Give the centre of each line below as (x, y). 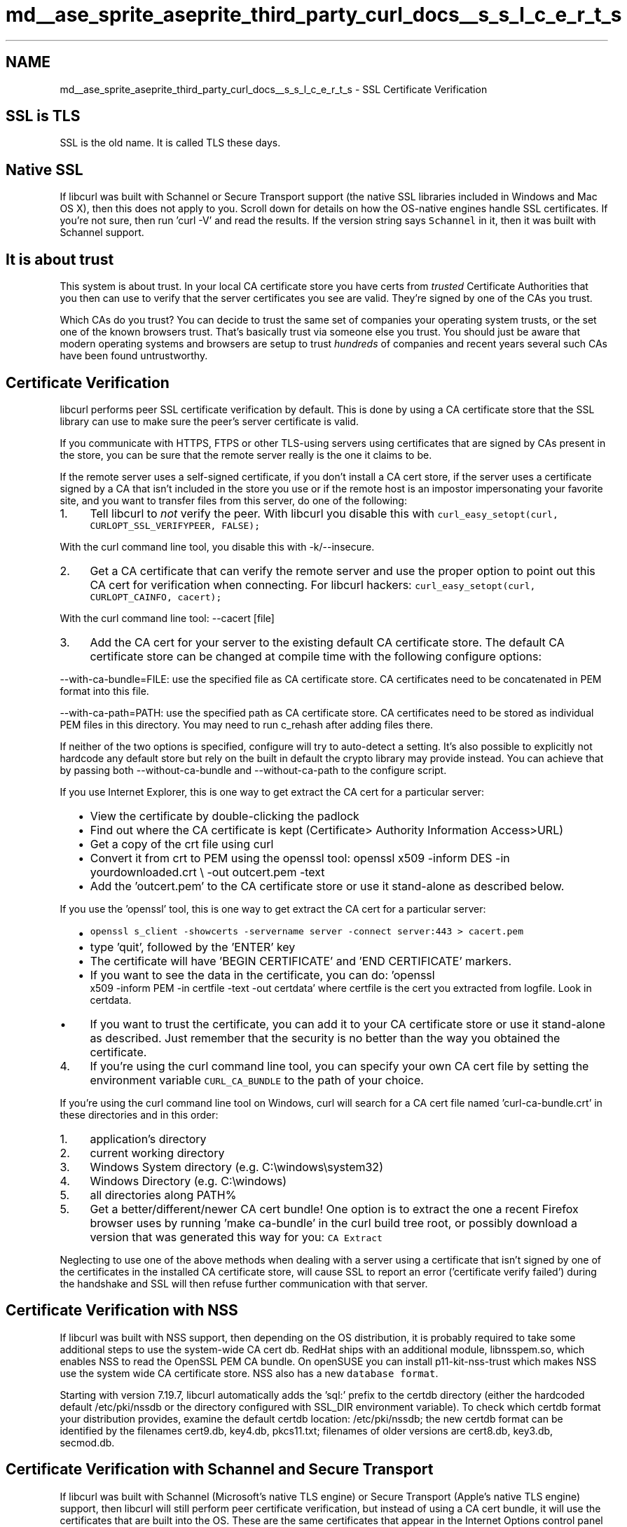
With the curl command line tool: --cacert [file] (167, 618)
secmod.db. (87, 1442)
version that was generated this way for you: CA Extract (236, 1237)
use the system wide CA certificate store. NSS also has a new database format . (249, 1373)
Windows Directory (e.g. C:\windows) (188, 1181)
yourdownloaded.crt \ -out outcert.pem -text (207, 872)
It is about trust (60, 259)
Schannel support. (102, 233)
